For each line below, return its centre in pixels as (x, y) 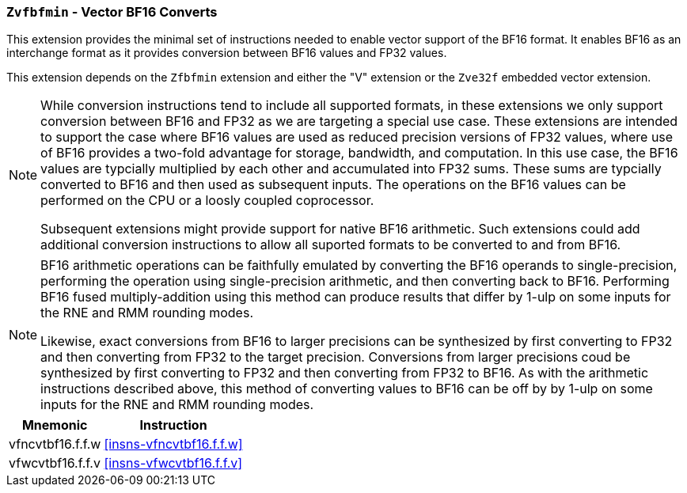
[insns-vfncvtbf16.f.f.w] (173, 444)
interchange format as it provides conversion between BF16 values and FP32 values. (227, 53)
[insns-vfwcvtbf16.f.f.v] (173, 463)
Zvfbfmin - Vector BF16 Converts (112, 12)
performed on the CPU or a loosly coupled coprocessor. (207, 201)
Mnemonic (55, 425)
